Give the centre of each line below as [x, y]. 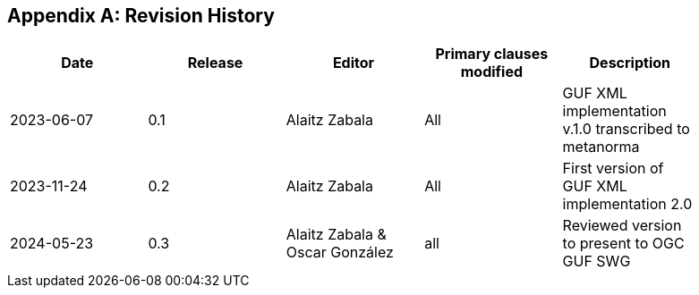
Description [630, 63]
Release [215, 63]
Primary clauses [492, 54]
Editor [354, 63]
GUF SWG [597, 261]
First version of [613, 169]
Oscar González [340, 253]
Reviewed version [622, 226]
